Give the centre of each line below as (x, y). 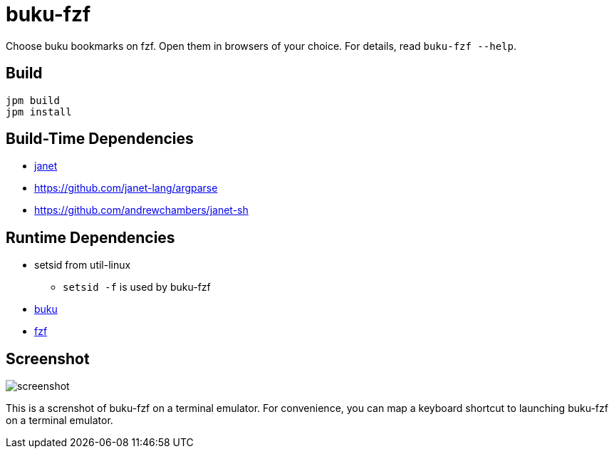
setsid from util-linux (83, 265)
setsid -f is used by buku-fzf (137, 287)
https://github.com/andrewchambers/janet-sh (141, 210)
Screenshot (48, 358)
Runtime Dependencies (90, 237)
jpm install (39, 112)
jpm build (33, 100)
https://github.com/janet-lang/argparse (126, 188)
